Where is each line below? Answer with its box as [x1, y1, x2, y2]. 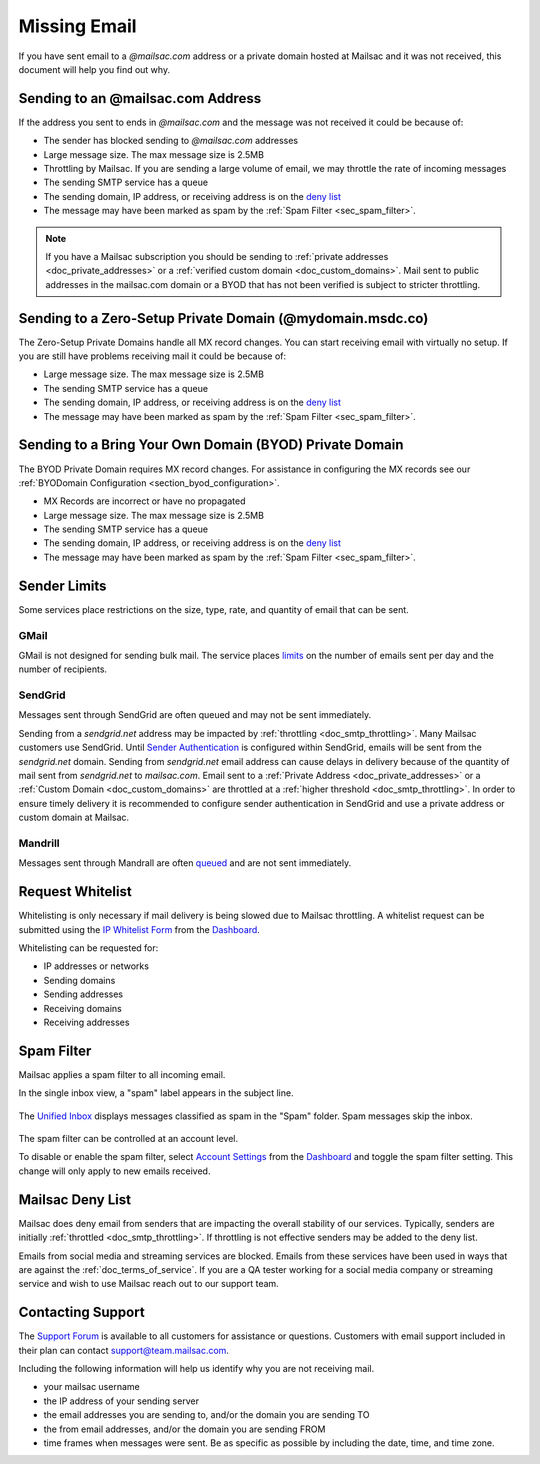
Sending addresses [43, 988, 124, 1000]
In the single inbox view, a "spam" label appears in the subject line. [18, 1087, 294, 1099]
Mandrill [18, 836, 60, 850]
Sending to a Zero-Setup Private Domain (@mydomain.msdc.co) [18, 310, 429, 327]
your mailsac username [43, 1381, 140, 1393]
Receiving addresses [43, 1016, 130, 1028]
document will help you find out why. [18, 63, 170, 75]
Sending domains [43, 974, 116, 986]
